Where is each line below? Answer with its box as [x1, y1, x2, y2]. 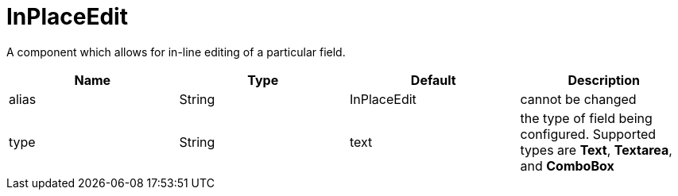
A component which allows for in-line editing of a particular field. [6, 44, 346, 59]
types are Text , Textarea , [520, 141, 672, 158]
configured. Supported [520, 125, 657, 142]
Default [410, 71, 456, 88]
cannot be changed [520, 90, 637, 107]
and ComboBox [520, 157, 614, 174]
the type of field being [520, 110, 653, 126]
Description [568, 71, 640, 88]
